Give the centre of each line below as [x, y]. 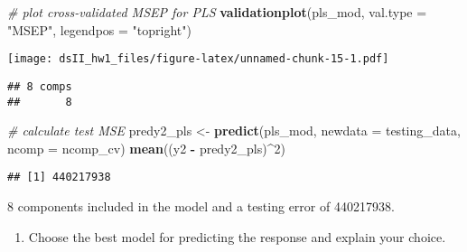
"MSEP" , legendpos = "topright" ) [99, 29]
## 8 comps [40, 86]
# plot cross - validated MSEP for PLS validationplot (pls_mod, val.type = [217, 12]
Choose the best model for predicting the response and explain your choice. [237, 236]
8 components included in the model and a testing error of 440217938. [201, 206]
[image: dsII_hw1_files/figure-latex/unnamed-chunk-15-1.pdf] [198, 59]
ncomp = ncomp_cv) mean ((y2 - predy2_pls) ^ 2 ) [146, 148]
